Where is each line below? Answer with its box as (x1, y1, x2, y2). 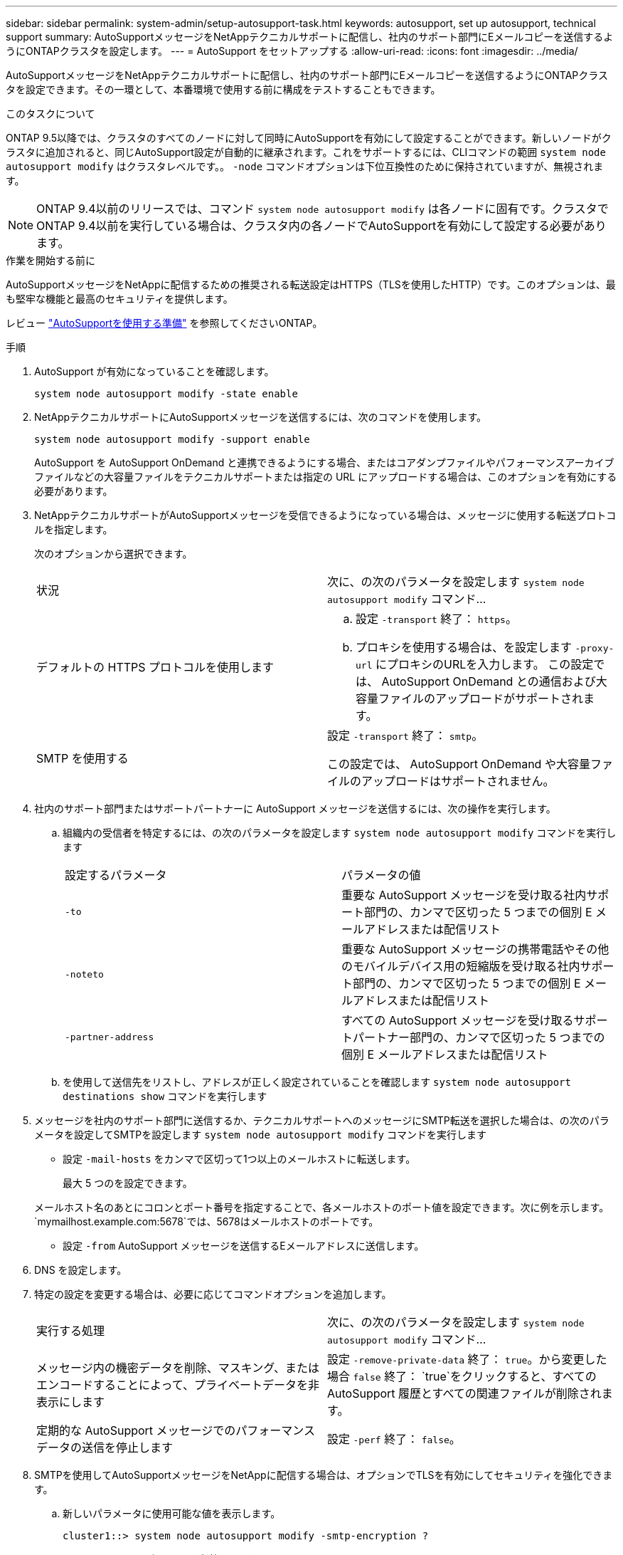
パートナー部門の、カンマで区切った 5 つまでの (353, 1030, 605, 1044)
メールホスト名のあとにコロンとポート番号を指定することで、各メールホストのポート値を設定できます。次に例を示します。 (34, 1201, 609, 1213)
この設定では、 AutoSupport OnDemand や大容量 (327, 757, 590, 771)
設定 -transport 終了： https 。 (356, 612, 517, 626)
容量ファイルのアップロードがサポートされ (356, 691, 584, 706)
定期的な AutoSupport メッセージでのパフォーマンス (36, 1423, 315, 1438)
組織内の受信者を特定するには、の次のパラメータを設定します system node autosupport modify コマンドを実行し (63, 827, 617, 839)
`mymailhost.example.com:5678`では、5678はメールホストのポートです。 (34, 1215, 379, 1227)
